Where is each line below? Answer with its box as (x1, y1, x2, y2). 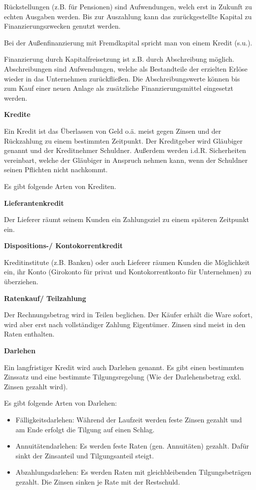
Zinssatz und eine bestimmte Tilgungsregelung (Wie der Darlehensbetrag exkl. (4, 372, 242, 382)
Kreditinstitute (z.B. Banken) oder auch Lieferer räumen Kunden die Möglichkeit (4, 257, 250, 267)
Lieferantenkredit (4, 197, 64, 208)
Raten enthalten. (4, 329, 55, 339)
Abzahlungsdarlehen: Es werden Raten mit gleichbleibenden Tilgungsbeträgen (15, 467, 252, 477)
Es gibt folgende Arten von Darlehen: (4, 398, 117, 408)
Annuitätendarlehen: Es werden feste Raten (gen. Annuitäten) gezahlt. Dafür (15, 441, 249, 451)
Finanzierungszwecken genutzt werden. (4, 21, 121, 31)
